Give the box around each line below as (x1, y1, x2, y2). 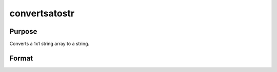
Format (9, 54, 33, 62)
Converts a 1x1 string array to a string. (9, 41, 90, 47)
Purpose (9, 27, 37, 36)
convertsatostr (9, 8, 74, 19)
